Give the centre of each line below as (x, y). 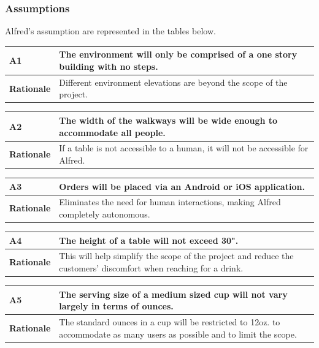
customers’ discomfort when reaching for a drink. (151, 268)
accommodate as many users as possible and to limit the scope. (178, 334)
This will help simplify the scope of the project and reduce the (176, 256)
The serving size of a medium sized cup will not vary (173, 294)
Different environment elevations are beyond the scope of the (173, 82)
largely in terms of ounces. (116, 306)
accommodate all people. (112, 132)
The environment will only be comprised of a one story (178, 54)
